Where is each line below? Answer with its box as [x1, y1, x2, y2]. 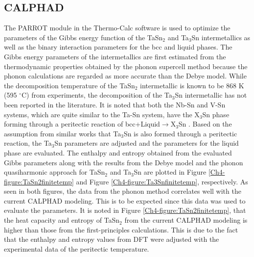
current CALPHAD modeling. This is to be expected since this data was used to [4, 195, 246, 206]
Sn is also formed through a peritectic [123, 128, 237, 138]
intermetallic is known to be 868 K [140, 80, 244, 90]
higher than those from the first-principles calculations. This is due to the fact [4, 224, 238, 234]
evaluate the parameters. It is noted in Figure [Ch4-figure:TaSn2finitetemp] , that [4, 205, 246, 215]
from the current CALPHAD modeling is [124, 215, 248, 225]
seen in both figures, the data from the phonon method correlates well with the [4, 186, 241, 196]
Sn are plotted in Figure [134, 167, 207, 177]
